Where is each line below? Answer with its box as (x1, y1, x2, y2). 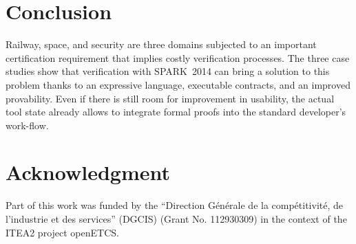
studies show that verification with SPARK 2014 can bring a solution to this (6, 64, 330, 78)
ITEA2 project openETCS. (6, 225, 119, 239)
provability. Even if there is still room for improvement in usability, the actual (6, 91, 335, 105)
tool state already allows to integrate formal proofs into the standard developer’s (6, 104, 346, 119)
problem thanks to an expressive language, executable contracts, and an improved (6, 77, 350, 91)
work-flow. (6, 118, 49, 132)
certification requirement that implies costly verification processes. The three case (6, 50, 350, 65)
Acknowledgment (6, 158, 170, 186)
